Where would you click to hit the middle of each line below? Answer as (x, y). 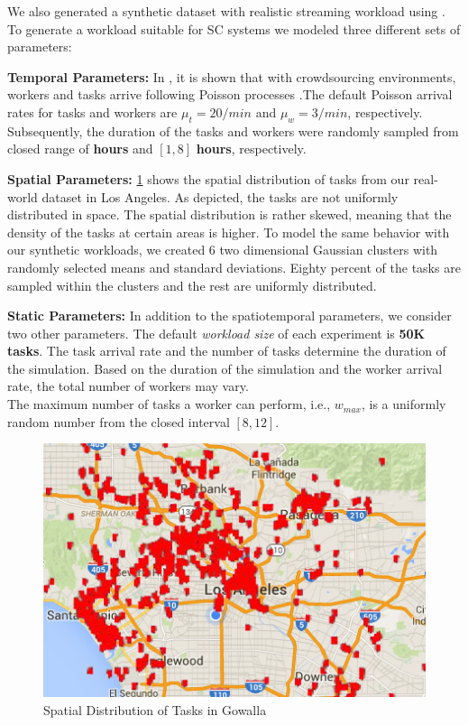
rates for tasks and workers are (92, 112)
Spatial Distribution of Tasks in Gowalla (155, 709)
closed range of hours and (80, 149)
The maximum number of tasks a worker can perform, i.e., (169, 404)
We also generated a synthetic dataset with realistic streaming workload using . (226, 11)
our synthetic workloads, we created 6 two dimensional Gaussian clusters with (223, 250)
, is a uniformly (404, 404)
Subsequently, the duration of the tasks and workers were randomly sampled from (233, 130)
